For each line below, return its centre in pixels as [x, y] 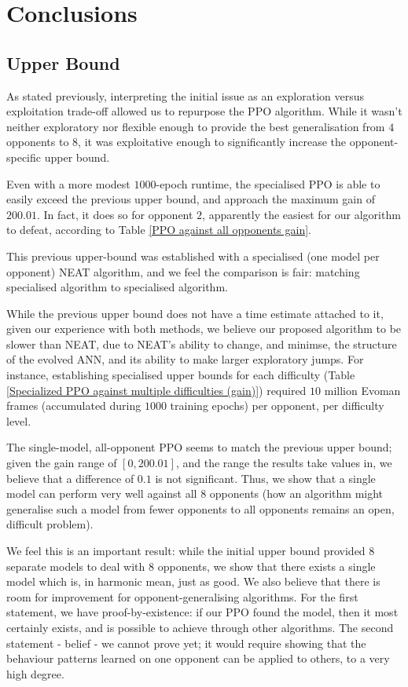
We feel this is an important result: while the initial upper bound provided [186, 551]
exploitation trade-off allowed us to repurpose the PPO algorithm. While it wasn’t [204, 111]
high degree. [35, 673]
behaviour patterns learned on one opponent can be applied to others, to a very [198, 658]
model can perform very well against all [102, 493]
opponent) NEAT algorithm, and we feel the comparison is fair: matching [183, 271]
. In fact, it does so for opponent [115, 214]
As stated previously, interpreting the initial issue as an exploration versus [186, 95]
